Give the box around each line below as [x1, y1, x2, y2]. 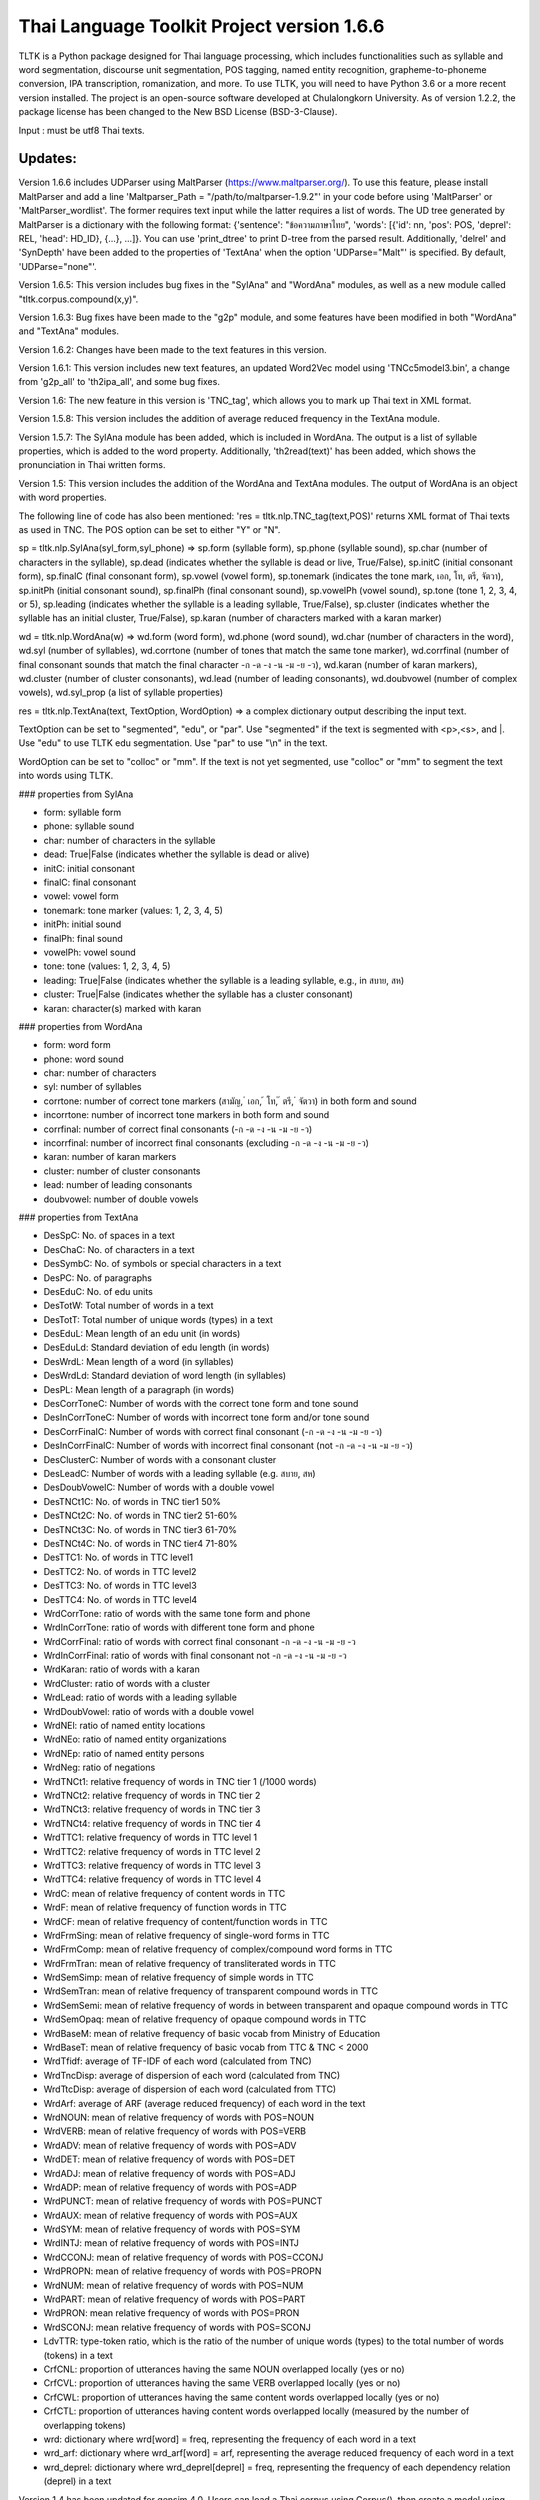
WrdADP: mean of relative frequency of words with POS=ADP [43, 2181, 297, 2193]
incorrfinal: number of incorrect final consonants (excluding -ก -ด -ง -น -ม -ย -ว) [43, 1137, 370, 1149]
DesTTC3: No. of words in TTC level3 [43, 1580, 197, 1592]
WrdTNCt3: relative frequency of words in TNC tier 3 [43, 1803, 261, 1815]
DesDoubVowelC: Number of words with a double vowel [43, 1481, 275, 1494]
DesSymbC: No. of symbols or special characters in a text [43, 1258, 282, 1270]
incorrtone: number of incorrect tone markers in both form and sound [43, 1109, 330, 1121]
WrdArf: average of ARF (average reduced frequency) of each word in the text [43, 2097, 366, 2109]
